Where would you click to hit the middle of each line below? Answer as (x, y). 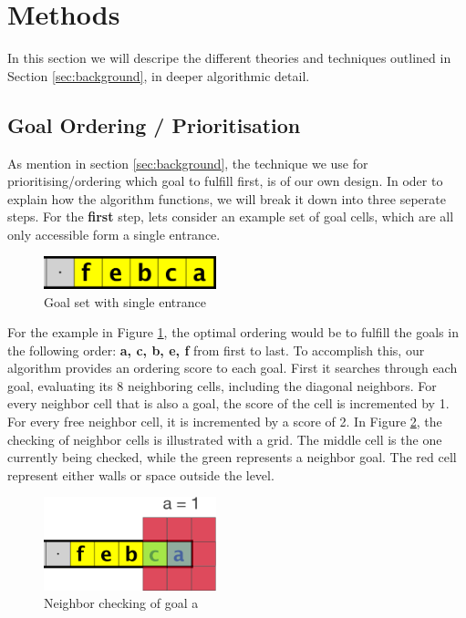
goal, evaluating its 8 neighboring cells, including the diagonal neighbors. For (222, 385)
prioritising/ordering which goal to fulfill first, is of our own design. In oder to (225, 181)
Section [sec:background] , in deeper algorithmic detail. (159, 75)
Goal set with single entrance (125, 301)
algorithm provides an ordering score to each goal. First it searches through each (233, 368)
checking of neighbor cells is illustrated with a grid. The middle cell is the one (225, 439)
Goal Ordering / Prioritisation (154, 124)
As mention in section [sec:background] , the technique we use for (188, 163)
